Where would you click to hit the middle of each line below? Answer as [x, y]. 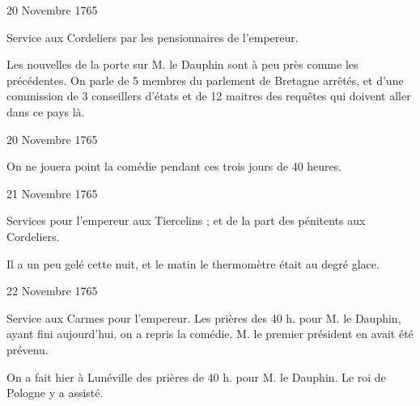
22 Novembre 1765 [52, 291]
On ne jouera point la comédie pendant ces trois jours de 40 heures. [174, 166]
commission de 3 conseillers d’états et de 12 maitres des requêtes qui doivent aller [209, 96]
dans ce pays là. [46, 111]
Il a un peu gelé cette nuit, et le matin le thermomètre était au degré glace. [193, 263]
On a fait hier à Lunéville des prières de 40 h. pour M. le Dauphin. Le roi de [196, 376]
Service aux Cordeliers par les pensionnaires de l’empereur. [153, 37]
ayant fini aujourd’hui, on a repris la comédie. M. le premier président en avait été [210, 334]
